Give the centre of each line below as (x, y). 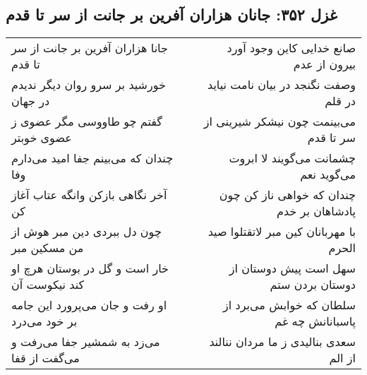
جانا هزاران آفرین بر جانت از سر (90, 48)
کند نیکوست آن (48, 285)
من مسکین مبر (48, 248)
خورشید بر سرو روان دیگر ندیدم (89, 85)
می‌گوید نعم (328, 174)
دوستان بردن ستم (313, 285)
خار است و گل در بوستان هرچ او (90, 268)
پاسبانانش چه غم (315, 321)
